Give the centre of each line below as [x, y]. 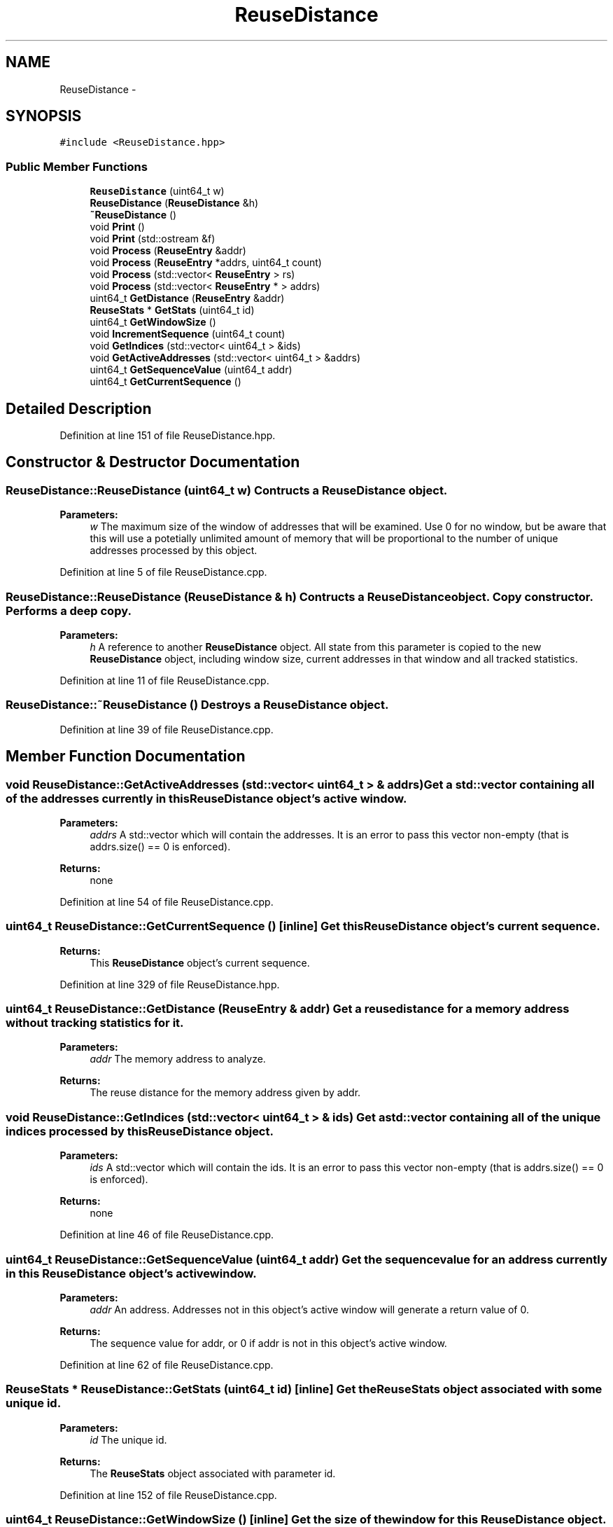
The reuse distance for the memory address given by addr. [225, 1093]
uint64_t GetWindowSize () [153, 322]
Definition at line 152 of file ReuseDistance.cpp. [168, 1495]
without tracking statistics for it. [95, 1023]
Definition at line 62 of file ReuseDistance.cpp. [167, 1364]
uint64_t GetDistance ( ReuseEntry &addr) [187, 298]
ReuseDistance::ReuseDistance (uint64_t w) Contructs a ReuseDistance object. [227, 490]
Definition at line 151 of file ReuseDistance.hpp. [168, 436]
